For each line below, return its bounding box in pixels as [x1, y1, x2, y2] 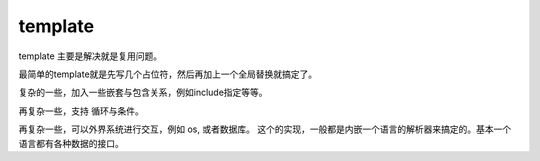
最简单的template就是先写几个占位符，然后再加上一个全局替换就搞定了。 [18, 68, 318, 80]
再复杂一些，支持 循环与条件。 [18, 105, 144, 117]
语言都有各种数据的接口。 [18, 137, 124, 149]
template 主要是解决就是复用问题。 [18, 50, 163, 62]
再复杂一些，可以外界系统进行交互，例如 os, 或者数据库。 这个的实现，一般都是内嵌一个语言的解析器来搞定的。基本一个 [18, 123, 512, 135]
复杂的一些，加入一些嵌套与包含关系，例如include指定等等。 [18, 86, 269, 99]
